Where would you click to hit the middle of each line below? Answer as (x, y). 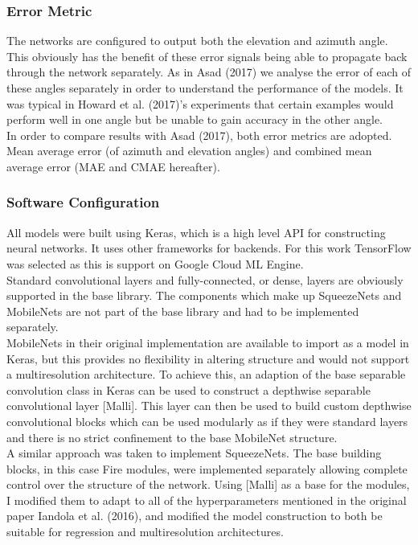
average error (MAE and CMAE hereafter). (113, 166)
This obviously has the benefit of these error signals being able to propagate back (207, 56)
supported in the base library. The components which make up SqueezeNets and (204, 295)
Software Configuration (83, 202)
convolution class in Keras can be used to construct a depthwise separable (189, 389)
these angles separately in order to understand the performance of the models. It (205, 88)
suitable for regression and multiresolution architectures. (145, 532)
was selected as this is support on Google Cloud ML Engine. (155, 263)
